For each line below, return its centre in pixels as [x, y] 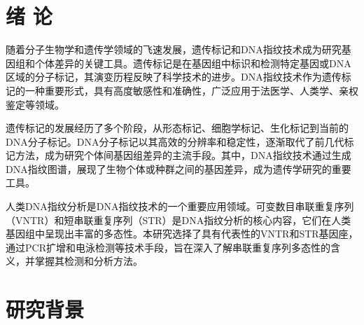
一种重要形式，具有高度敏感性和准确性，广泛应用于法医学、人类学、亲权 [191, 90]
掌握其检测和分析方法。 [89, 261]
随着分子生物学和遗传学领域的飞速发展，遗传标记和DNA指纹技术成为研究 [174, 49]
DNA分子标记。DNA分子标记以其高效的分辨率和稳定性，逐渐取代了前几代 [175, 141]
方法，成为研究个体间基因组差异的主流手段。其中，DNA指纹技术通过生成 [183, 155]
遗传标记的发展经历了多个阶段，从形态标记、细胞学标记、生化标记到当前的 [177, 128]
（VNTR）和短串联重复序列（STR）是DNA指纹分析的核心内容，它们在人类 [178, 220]
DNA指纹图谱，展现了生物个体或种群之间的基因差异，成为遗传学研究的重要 [178, 168]
